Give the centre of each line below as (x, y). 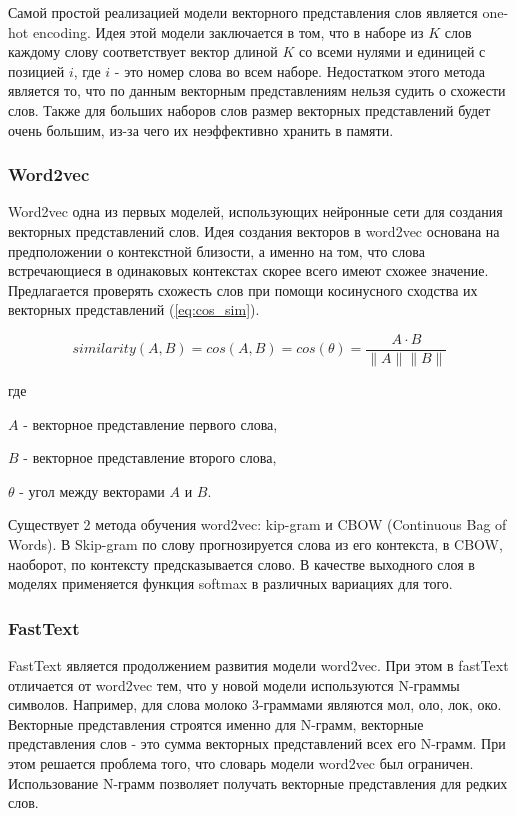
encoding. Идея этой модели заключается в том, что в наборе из (228, 31)
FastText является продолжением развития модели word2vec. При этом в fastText (258, 664)
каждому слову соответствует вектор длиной (143, 51)
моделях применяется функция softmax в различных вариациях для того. (230, 583)
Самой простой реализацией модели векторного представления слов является (243, 12)
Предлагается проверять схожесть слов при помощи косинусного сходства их (243, 289)
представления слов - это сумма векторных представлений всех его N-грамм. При (257, 743)
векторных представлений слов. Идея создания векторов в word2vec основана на (254, 230)
